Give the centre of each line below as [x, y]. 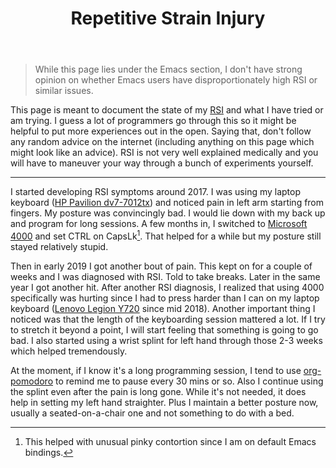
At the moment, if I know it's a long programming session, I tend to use [156, 370]
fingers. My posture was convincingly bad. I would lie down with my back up [168, 213]
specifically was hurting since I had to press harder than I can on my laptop [165, 298]
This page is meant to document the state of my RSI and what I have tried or [167, 110]
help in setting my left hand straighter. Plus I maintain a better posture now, [164, 402]
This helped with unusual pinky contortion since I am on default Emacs [170, 441]
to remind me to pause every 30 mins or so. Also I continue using [189, 381]
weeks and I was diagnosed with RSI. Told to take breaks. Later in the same [165, 276]
